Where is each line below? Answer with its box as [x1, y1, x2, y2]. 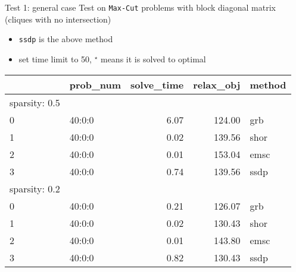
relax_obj [193, 77, 241, 91]
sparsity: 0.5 [10, 95, 60, 109]
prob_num [69, 77, 121, 91]
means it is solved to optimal [100, 52, 206, 65]
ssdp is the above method [18, 33, 113, 45]
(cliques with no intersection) [5, 12, 111, 25]
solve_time [130, 77, 184, 91]
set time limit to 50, [18, 52, 92, 65]
